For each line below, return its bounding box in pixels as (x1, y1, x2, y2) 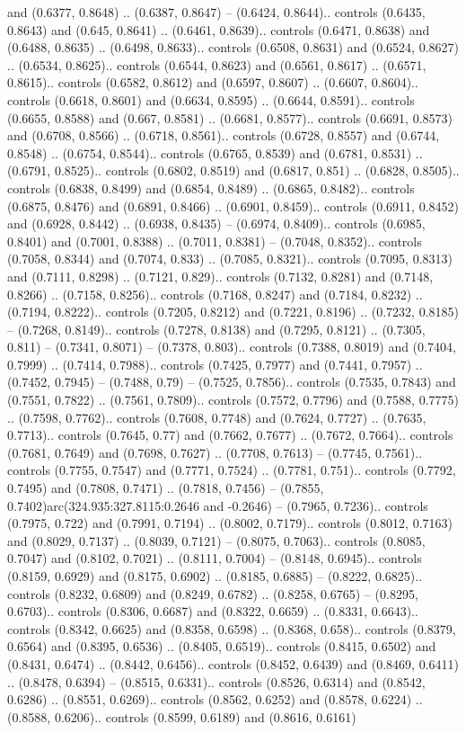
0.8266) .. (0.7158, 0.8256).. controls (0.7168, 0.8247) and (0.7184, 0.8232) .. (7, 284, 423, 303)
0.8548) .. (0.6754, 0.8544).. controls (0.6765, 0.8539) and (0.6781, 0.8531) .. (7, 143, 423, 162)
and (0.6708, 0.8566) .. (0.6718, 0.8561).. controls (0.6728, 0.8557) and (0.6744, (7, 126, 440, 145)
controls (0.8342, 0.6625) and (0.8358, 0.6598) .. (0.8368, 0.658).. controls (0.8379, (7, 619, 456, 638)
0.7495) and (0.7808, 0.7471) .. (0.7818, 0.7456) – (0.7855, (7, 478, 324, 497)
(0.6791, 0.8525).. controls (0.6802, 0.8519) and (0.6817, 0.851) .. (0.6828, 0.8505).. (7, 161, 460, 180)
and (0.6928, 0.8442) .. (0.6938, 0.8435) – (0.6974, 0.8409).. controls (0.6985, (7, 214, 426, 233)
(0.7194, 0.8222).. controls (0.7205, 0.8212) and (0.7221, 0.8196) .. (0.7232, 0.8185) (7, 302, 459, 321)
